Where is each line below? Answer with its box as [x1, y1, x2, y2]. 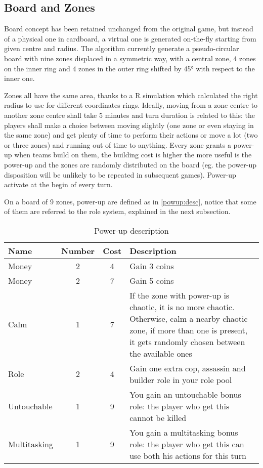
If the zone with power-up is [129, 289, 230, 301]
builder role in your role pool [129, 373, 232, 386]
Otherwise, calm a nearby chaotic [129, 312, 248, 324]
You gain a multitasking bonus [129, 426, 238, 438]
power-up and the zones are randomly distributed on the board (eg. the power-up [4, 159, 256, 169]
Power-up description [94, 224, 169, 236]
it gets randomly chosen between [129, 335, 245, 348]
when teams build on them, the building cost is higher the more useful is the [14, 149, 252, 160]
